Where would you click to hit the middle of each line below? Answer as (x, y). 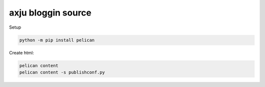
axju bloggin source (50, 13)
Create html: (22, 52)
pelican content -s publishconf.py (62, 72)
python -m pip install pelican (57, 40)
